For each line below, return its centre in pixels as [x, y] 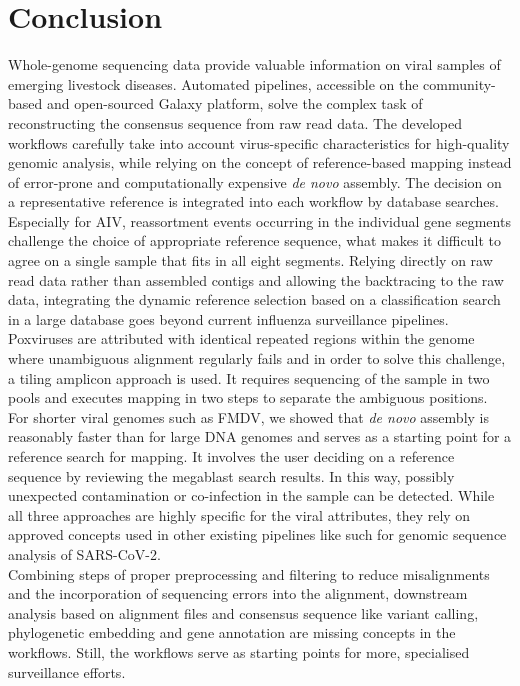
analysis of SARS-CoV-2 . [84, 553]
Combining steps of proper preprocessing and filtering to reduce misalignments [249, 573]
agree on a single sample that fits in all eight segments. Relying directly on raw [250, 260]
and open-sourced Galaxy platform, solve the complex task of [234, 103]
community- [459, 83]
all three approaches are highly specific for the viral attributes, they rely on [239, 514]
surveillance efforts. [67, 671]
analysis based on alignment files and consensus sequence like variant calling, [243, 612]
